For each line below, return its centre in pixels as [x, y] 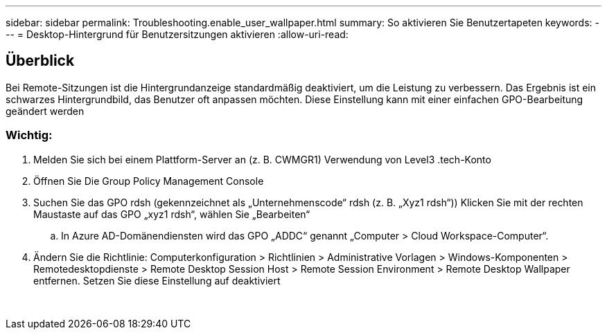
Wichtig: [29, 135]
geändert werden [45, 111]
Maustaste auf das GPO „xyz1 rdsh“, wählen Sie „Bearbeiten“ [172, 214]
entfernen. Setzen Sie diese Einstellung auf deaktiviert [157, 280]
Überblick [40, 61]
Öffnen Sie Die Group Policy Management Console [149, 181]
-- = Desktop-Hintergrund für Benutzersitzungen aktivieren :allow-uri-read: [177, 34]
